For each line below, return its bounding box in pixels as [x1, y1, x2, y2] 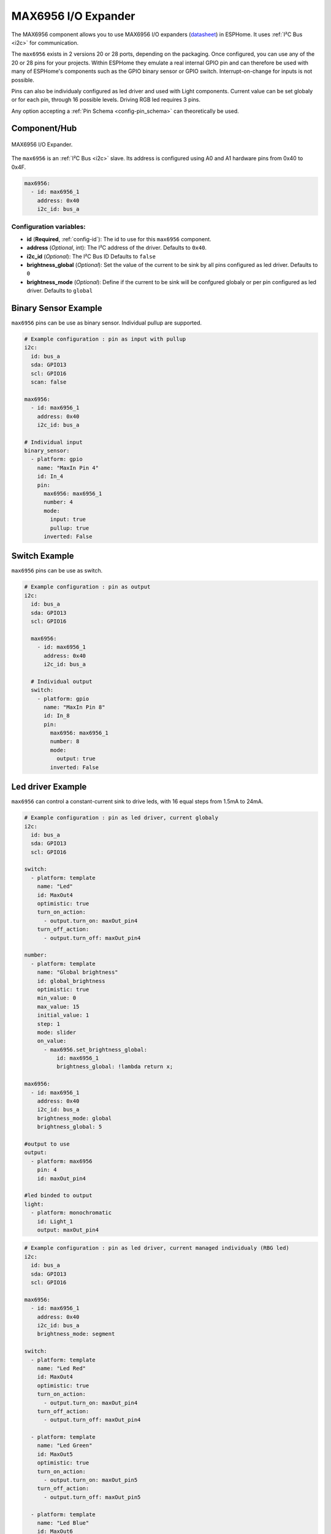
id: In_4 [37, 473, 64, 480]
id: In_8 [44, 712, 70, 719]
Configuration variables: [11, 223, 86, 231]
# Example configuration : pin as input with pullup [24, 335, 186, 342]
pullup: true [50, 525, 89, 531]
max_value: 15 [37, 1003, 80, 1010]
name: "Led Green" [37, 1442, 93, 1449]
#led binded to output [24, 1192, 93, 1199]
